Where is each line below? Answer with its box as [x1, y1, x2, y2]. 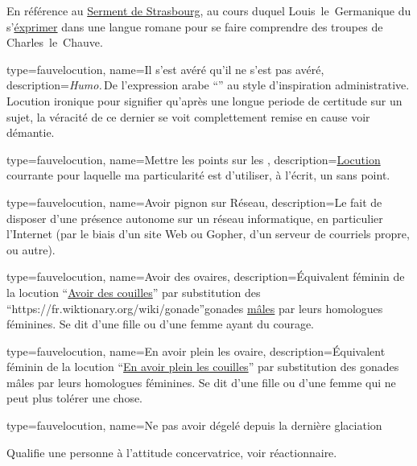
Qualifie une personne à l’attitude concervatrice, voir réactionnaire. [6, 443, 337, 460]
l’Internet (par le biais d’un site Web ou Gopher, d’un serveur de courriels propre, [6, 225, 410, 242]
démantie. [6, 124, 55, 141]
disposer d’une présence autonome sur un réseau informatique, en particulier [6, 209, 383, 226]
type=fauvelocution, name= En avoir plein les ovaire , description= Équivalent [6, 342, 386, 359]
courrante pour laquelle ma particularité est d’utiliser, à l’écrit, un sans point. [6, 167, 390, 184]
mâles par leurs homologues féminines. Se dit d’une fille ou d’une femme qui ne [6, 373, 396, 390]
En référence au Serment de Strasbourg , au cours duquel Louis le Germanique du [6, 2, 411, 19]
